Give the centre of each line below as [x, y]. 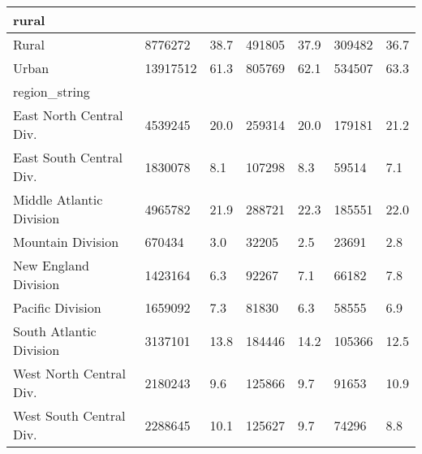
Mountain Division [66, 242]
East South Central [68, 157]
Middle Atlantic [58, 199]
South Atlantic [55, 331]
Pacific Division [57, 307]
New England [52, 265]
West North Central [69, 373]
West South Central [69, 415]
